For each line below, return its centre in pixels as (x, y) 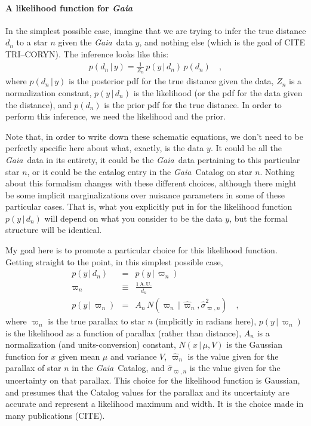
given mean (79, 356)
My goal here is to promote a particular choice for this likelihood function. (141, 250)
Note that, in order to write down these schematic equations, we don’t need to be (154, 136)
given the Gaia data (95, 42)
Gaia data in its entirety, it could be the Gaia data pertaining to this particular (153, 159)
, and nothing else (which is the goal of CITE (222, 42)
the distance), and (39, 104)
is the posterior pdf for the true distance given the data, (171, 81)
